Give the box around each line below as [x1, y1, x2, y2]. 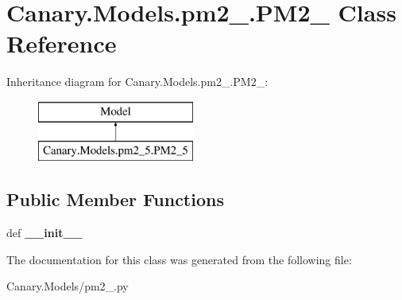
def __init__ [6, 224, 83, 241]
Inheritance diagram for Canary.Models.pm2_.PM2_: [6, 73, 269, 90]
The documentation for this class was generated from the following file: [6, 251, 352, 267]
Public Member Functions [6, 187, 224, 212]
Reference [6, 27, 117, 60]
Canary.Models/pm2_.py [6, 278, 129, 294]
